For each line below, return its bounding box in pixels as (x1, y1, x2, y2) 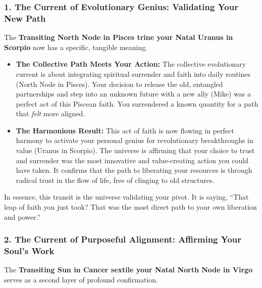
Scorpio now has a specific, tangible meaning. (4, 41, 148, 52)
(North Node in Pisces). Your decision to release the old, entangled (16, 78, 223, 89)
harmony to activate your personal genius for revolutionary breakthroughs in (16, 135, 253, 146)
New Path (4, 12, 46, 24)
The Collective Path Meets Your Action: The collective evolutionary (16, 59, 246, 69)
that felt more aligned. (16, 108, 85, 119)
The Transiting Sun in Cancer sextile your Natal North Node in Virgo (4, 264, 253, 275)
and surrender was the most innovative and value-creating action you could (16, 155, 248, 165)
